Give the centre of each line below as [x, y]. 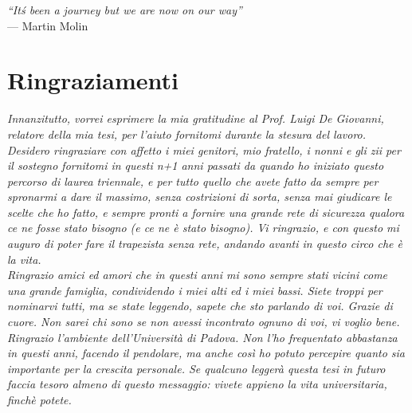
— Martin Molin [48, 25]
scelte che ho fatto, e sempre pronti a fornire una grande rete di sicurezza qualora [206, 212]
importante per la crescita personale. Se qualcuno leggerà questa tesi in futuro [196, 368]
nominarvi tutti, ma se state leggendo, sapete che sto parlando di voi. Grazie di [200, 306]
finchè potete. [39, 399]
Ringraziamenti [93, 80]
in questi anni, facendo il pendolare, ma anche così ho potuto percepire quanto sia [206, 353]
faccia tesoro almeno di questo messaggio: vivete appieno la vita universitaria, [197, 384]
